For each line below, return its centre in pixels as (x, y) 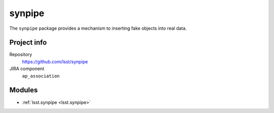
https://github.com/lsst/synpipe (55, 62)
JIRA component (27, 69)
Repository (21, 54)
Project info (28, 43)
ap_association (41, 76)
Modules (24, 90)
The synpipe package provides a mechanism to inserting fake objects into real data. (98, 28)
